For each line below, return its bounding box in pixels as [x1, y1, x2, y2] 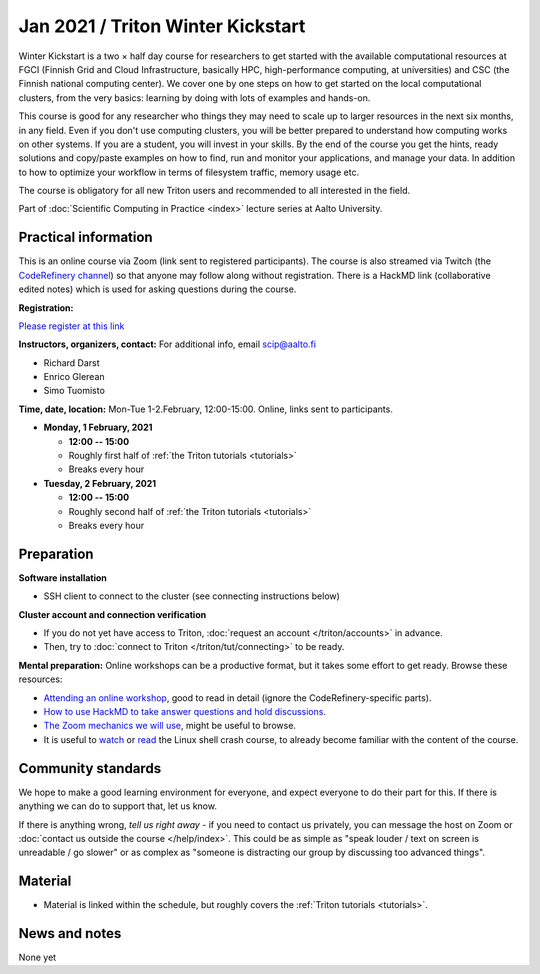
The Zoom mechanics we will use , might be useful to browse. [43, 720, 297, 732]
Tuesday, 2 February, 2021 [43, 477, 157, 489]
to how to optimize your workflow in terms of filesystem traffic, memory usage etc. [18, 166, 360, 178]
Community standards [18, 760, 162, 777]
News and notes [18, 925, 122, 942]
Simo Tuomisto [43, 385, 105, 397]
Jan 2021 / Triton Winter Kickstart [18, 15, 306, 37]
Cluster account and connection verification [18, 608, 207, 620]
